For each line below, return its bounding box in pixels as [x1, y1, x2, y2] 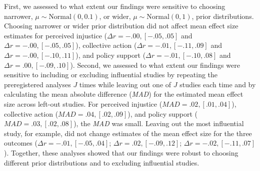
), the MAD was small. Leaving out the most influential [73, 118, 244, 129]
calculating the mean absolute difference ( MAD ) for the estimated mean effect [4, 89, 243, 99]
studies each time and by [179, 79, 256, 89]
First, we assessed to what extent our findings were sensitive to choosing [4, 1, 225, 11]
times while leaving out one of [79, 79, 171, 89]
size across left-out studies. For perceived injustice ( [4, 98, 162, 109]
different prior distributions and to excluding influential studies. [4, 157, 199, 168]
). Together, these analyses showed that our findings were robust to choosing [4, 147, 238, 158]
